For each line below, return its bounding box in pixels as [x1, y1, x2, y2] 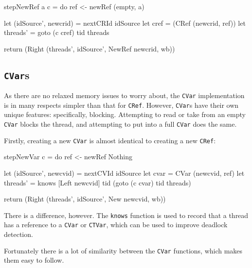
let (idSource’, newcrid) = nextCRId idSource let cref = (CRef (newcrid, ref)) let [4, 17, 246, 28]
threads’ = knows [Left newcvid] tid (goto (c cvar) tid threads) [4, 177, 191, 187]
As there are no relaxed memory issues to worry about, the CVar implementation [4, 90, 245, 100]
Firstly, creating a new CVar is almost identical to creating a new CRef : [4, 135, 216, 145]
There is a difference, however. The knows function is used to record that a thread [4, 210, 249, 220]
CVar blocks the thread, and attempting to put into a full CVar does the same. [4, 119, 237, 129]
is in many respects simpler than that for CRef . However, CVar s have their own [4, 100, 239, 110]
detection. [4, 229, 33, 239]
